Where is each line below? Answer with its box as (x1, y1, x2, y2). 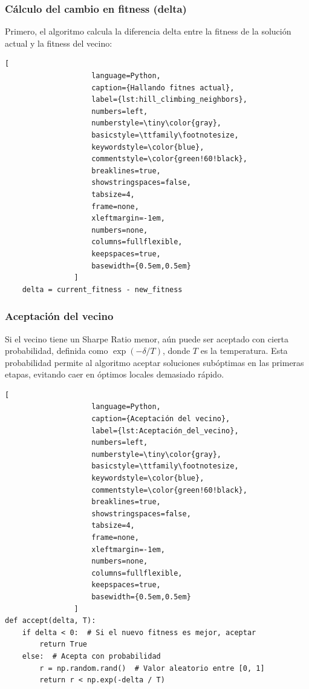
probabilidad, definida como (5, 344, 108, 357)
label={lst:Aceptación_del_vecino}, (91, 426, 239, 435)
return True (39, 640, 88, 649)
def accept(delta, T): (5, 616, 96, 625)
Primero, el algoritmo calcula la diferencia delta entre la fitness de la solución (5, 25, 291, 38)
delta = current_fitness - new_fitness (22, 285, 183, 294)
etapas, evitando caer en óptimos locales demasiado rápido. (5, 368, 224, 381)
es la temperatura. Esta (200, 344, 288, 357)
